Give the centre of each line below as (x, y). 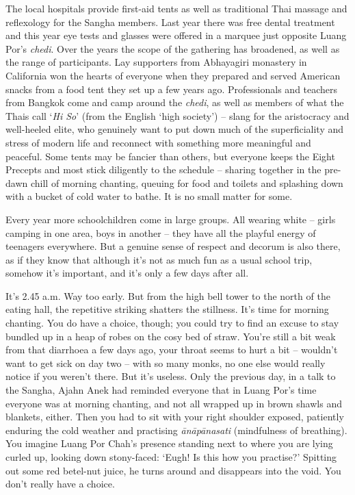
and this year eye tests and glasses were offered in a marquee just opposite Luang (176, 35)
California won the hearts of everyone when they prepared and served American (173, 75)
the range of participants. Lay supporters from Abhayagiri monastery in (156, 62)
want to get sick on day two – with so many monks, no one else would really (166, 363)
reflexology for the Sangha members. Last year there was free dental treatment (170, 22)
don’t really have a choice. (60, 484)
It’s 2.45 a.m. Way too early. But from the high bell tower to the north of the (168, 295)
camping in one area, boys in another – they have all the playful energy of (161, 232)
